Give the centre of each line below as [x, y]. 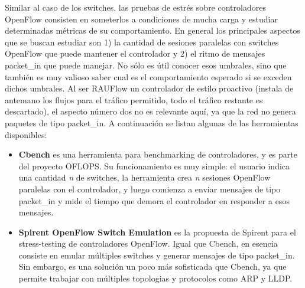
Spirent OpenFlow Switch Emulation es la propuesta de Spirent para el [157, 232]
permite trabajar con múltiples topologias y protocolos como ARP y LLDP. [155, 278]
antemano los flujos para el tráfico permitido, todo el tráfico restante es [134, 99]
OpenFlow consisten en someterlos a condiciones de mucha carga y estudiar [141, 19]
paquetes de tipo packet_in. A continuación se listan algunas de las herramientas [152, 122]
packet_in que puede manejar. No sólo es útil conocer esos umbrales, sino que [146, 65]
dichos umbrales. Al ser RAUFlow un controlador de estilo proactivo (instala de [149, 88]
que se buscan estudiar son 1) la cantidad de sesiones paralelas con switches [142, 42]
